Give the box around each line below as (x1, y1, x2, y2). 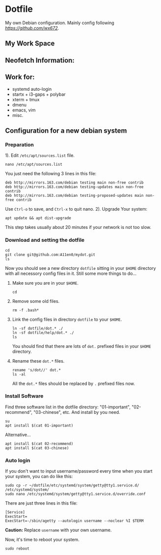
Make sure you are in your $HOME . (12, 280, 79, 286)
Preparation (5, 141, 34, 148)
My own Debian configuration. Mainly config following (5, 20, 114, 26)
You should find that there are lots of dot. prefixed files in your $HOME (12, 343, 151, 349)
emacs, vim (12, 107, 36, 113)
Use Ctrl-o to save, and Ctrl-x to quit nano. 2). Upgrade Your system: (5, 206, 148, 212)
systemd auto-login (12, 86, 52, 92)
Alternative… (5, 432, 31, 438)
